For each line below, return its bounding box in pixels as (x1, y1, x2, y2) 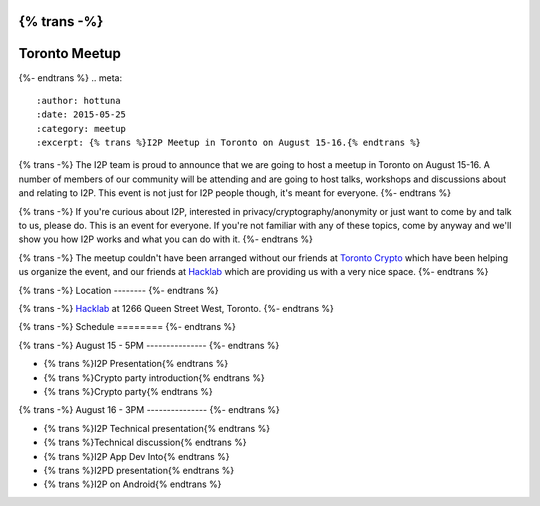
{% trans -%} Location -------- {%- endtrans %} (18, 284, 219, 296)
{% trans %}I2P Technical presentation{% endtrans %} (43, 422, 270, 434)
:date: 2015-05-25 (36, 109, 127, 120)
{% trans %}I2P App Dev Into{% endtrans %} (43, 450, 230, 462)
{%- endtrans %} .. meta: (18, 71, 123, 84)
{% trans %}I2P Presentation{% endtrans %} (43, 358, 229, 370)
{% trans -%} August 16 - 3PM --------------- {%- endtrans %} (18, 404, 280, 416)
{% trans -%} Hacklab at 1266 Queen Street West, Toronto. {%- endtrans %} (18, 303, 335, 314)
